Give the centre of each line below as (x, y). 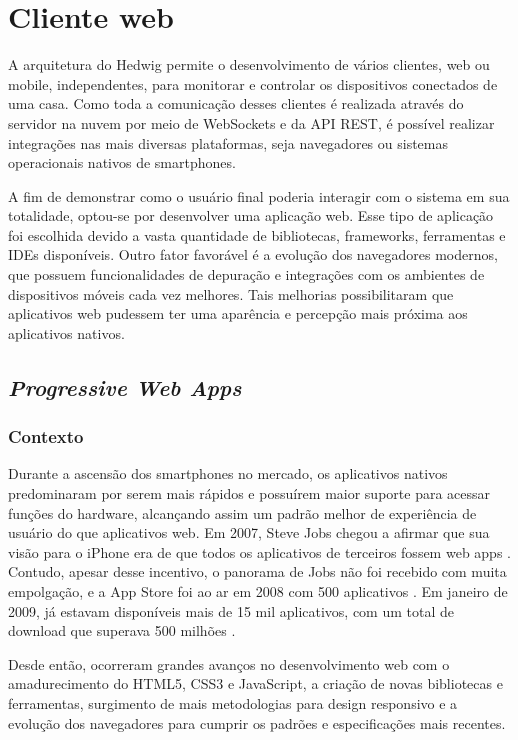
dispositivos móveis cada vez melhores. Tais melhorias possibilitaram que (231, 293)
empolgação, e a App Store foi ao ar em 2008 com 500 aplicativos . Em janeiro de (258, 591)
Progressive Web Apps (125, 386)
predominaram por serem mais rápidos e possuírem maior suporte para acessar (249, 493)
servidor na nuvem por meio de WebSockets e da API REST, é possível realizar (251, 122)
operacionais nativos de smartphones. (122, 162)
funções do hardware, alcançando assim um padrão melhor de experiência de (242, 512)
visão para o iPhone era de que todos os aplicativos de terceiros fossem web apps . (259, 551)
